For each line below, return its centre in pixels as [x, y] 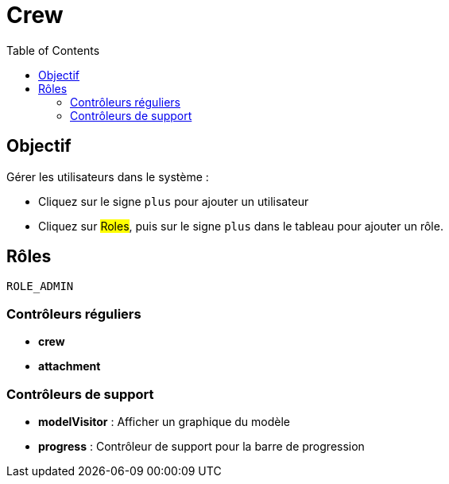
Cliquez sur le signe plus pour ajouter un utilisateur [174, 201]
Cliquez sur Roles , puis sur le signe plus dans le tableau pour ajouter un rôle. [241, 226]
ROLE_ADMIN [40, 287]
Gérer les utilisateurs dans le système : [108, 176]
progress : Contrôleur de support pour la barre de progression [201, 446]
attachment [70, 366]
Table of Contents [53, 50]
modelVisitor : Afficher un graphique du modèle [165, 421]
